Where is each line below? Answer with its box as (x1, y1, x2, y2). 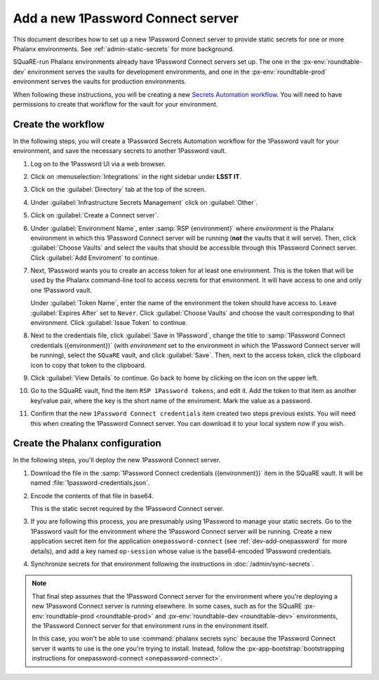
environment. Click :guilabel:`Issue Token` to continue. (30, 319, 187, 327)
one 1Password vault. (30, 286, 93, 294)
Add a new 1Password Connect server (13, 11, 239, 26)
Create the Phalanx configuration (13, 437, 161, 449)
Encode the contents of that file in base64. (30, 491, 154, 500)
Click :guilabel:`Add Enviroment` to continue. (30, 253, 159, 262)
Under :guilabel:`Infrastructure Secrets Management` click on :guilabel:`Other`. (30, 198, 258, 206)
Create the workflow (13, 118, 105, 130)
